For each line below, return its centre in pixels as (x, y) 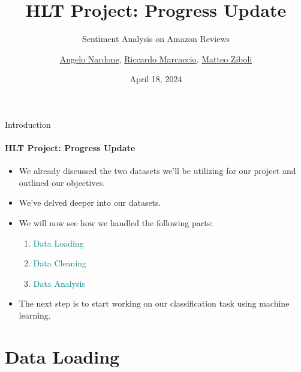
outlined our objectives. (62, 182)
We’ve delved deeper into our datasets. (90, 202)
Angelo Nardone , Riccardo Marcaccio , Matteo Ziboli (156, 58)
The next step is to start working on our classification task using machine (154, 303)
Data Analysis (59, 283)
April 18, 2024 (156, 79)
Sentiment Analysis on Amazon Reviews (156, 39)
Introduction (28, 124)
